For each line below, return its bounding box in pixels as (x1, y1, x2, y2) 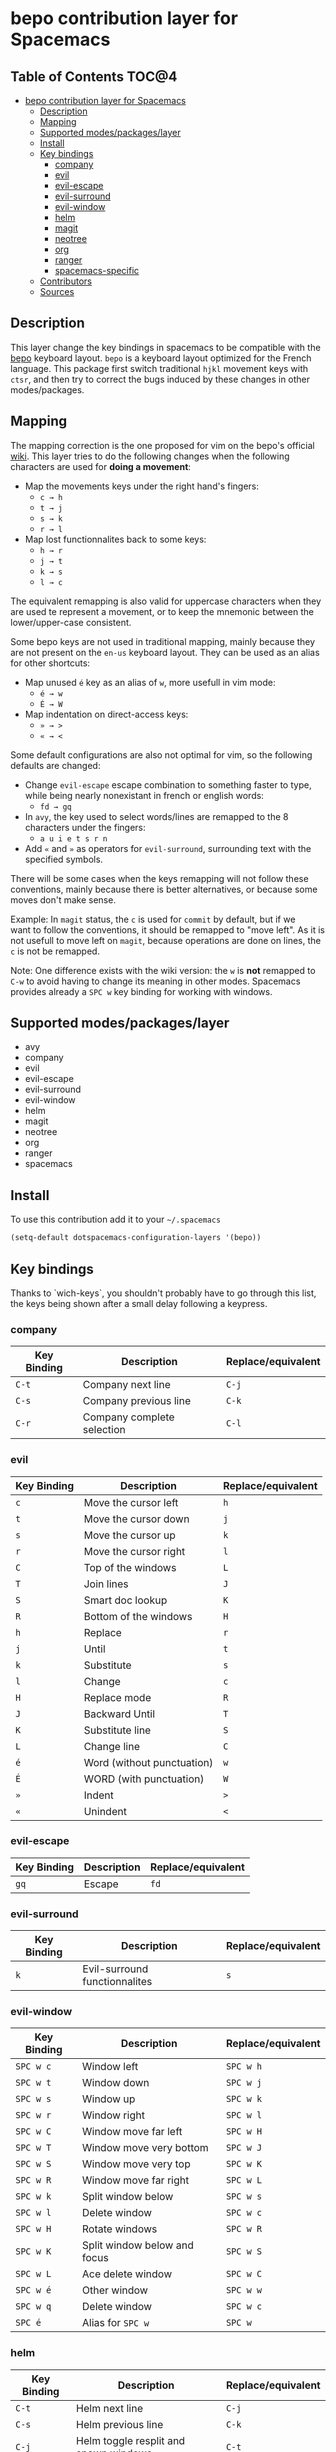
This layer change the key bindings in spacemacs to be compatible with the (10, 341, 322, 353)
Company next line (82, 1378, 172, 1392)
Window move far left (81, 2125, 183, 2139)
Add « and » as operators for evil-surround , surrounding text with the (24, 842, 312, 854)
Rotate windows (81, 2222, 158, 2236)
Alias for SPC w (81, 2316, 150, 2330)
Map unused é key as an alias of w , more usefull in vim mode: (24, 676, 276, 688)
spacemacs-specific (54, 265, 140, 276)
